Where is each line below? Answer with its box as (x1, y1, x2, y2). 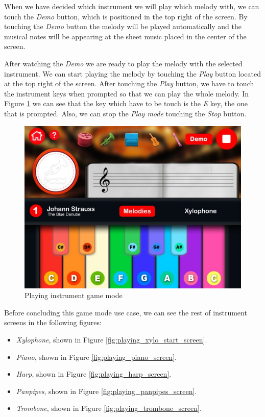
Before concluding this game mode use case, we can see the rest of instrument (4, 307, 247, 317)
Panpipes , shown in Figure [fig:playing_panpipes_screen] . (16, 385, 197, 396)
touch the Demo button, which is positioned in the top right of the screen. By (4, 11, 248, 21)
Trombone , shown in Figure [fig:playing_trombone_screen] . (16, 403, 202, 413)
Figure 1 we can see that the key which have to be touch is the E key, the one (4, 98, 248, 109)
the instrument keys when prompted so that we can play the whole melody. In (4, 88, 249, 99)
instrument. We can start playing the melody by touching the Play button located (4, 68, 261, 79)
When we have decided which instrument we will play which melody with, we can (4, 1, 259, 11)
